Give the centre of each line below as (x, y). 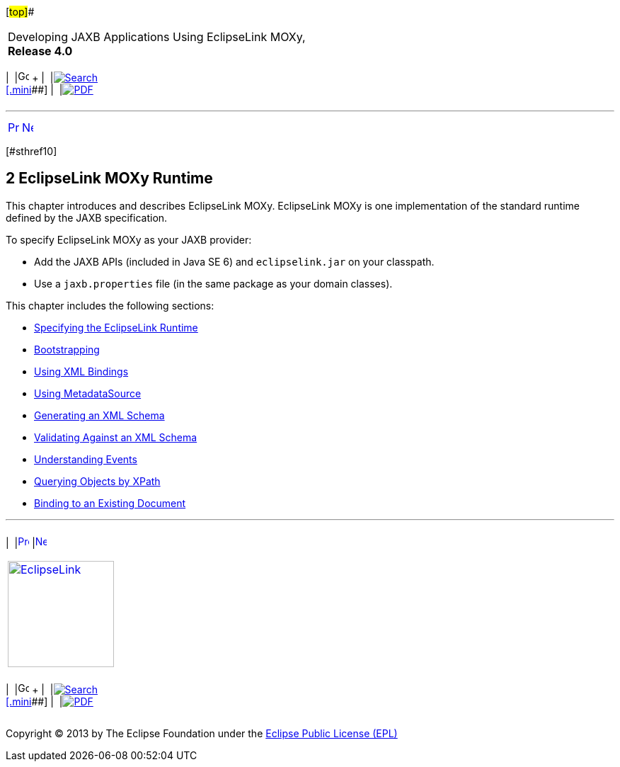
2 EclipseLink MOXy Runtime (109, 178)
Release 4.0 (40, 51)
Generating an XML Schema (99, 415)
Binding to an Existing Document (110, 503)
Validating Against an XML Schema (116, 437)
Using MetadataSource (88, 393)
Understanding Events (86, 459)
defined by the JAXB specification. (87, 217)
